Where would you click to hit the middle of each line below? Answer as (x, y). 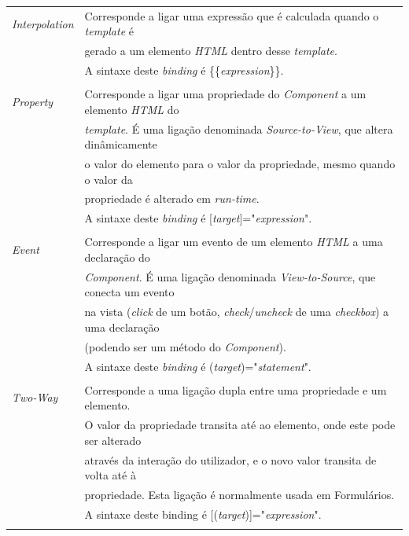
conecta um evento (129, 292)
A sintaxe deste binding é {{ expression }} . (184, 70)
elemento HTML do (132, 109)
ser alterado (113, 440)
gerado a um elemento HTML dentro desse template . (211, 51)
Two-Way (35, 397)
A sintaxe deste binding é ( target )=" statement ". (198, 366)
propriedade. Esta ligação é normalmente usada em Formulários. (240, 494)
